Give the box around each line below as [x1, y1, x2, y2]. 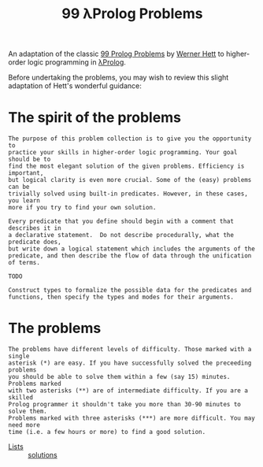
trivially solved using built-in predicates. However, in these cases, [8, 190, 248, 198]
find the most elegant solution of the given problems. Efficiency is [8, 162, 245, 170]
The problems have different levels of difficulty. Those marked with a [8, 346, 252, 354]
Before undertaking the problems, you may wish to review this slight [8, 72, 229, 83]
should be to [8, 155, 51, 164]
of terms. [8, 259, 41, 267]
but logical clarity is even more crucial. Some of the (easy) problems [8, 176, 252, 184]
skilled [8, 394, 34, 402]
